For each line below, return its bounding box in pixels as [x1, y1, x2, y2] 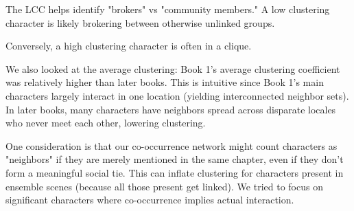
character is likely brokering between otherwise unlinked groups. [5, 15, 275, 30]
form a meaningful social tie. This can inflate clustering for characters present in [5, 165, 344, 179]
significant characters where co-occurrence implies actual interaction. [5, 192, 294, 207]
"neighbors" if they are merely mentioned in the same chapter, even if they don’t [5, 152, 344, 166]
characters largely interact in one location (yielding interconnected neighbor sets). [5, 88, 349, 102]
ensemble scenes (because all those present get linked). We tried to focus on [5, 179, 323, 193]
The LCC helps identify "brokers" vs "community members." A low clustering [5, 2, 330, 16]
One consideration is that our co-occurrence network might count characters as [5, 138, 338, 153]
